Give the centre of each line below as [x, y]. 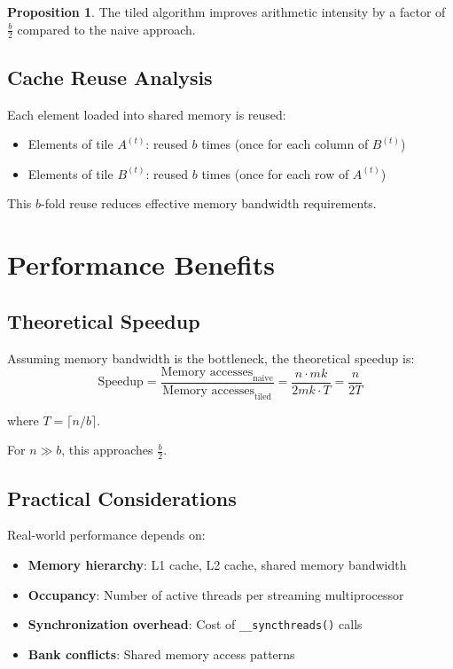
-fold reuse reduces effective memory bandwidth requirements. [208, 203]
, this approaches [107, 450]
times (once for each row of [275, 173]
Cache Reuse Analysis [110, 77]
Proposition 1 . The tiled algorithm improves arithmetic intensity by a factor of [226, 12]
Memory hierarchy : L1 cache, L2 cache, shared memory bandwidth [217, 565]
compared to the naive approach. [106, 29]
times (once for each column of [285, 144]
